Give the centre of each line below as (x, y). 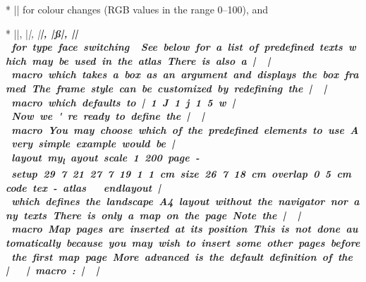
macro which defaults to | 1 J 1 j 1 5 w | (123, 102)
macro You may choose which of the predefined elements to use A (185, 129)
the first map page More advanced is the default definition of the (182, 256)
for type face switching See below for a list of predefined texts (177, 47)
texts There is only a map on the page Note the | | (162, 215)
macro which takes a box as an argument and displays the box (175, 74)
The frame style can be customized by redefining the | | (179, 88)
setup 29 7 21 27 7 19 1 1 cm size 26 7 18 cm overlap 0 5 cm (182, 174)
